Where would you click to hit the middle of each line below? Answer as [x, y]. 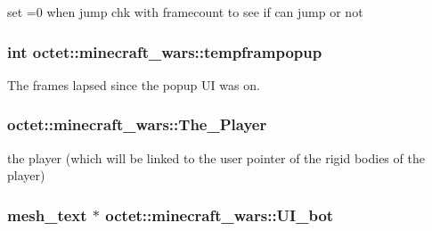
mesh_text [47, 214]
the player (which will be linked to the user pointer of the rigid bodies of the [216, 157]
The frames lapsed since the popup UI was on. [134, 84]
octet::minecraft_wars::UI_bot [220, 214]
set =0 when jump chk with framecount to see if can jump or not [185, 12]
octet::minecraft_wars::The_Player [137, 124]
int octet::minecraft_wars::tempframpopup [165, 51]
